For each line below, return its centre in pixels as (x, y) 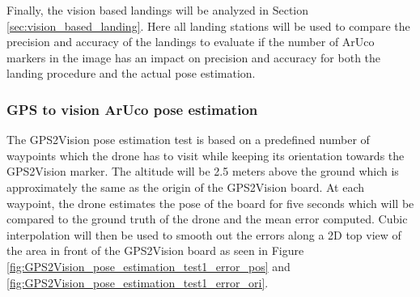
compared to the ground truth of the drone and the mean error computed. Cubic (207, 219)
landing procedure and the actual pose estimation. (131, 73)
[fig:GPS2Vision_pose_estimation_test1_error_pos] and (148, 266)
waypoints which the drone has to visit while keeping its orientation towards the (206, 155)
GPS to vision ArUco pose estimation (132, 109)
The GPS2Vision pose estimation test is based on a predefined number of (188, 140)
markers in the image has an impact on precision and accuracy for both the (194, 57)
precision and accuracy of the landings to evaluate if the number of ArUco (191, 42)
